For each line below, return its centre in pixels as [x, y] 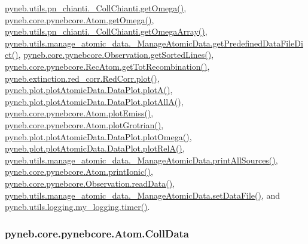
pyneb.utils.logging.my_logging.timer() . [77, 207]
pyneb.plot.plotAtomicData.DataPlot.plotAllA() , [94, 101]
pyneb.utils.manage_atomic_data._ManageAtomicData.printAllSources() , [141, 160]
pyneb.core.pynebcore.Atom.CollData [97, 233]
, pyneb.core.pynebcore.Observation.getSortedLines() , [116, 55]
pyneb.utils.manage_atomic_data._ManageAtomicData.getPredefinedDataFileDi [154, 43]
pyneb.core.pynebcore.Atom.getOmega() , [80, 19]
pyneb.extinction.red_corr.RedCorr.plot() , [82, 78]
